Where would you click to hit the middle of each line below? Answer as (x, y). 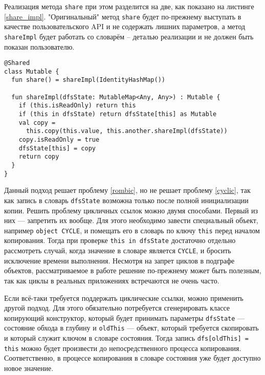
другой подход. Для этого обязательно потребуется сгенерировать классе (117, 308)
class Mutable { (32, 71)
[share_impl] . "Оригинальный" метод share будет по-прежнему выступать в (123, 16)
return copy (39, 157)
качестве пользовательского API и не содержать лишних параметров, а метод (125, 26)
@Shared (17, 63)
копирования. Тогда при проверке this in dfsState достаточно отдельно (120, 240)
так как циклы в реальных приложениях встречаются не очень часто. (112, 280)
